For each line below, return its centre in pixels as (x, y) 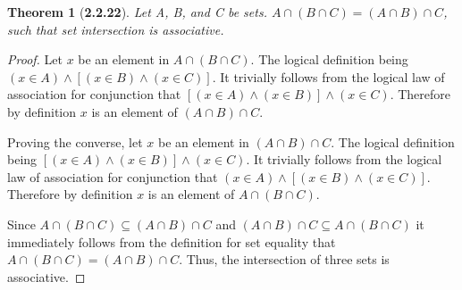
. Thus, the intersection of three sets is (284, 259)
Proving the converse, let (75, 141)
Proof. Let (35, 59)
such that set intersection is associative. (116, 29)
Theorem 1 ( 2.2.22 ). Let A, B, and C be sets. (137, 12)
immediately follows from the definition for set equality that (172, 241)
